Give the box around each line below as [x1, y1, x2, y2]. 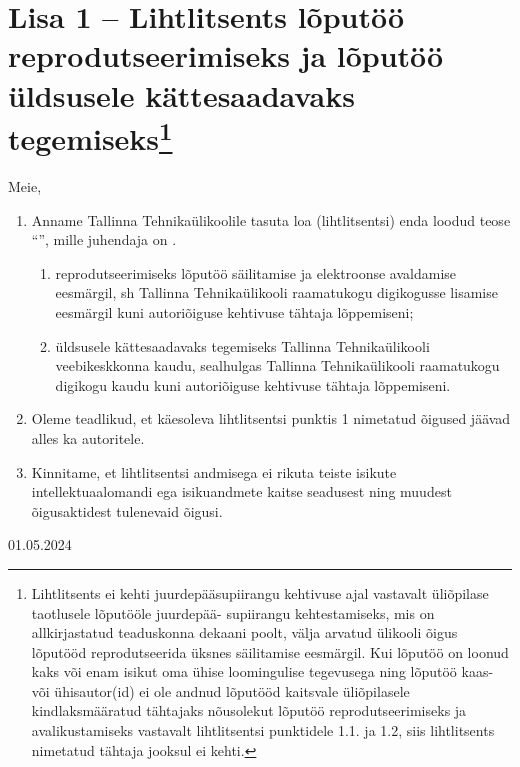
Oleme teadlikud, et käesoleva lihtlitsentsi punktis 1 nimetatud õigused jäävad [31, 408, 511, 429]
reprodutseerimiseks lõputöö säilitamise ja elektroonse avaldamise [55, 262, 457, 283]
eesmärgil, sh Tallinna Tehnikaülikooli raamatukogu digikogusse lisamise [55, 282, 498, 303]
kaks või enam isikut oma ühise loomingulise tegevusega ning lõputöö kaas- [31, 661, 494, 682]
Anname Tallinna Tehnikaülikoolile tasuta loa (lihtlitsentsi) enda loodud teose [31, 209, 511, 230]
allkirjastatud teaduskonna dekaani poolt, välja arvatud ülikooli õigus [31, 622, 458, 643]
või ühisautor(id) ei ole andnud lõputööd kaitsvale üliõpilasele [31, 680, 410, 701]
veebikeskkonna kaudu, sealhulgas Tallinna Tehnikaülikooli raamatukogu [55, 355, 500, 376]
